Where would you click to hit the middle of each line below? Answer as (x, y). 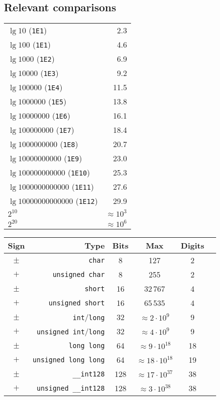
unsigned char (79, 274)
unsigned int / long (71, 331)
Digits (192, 246)
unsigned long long (69, 360)
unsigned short (77, 303)
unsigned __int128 (71, 388)
